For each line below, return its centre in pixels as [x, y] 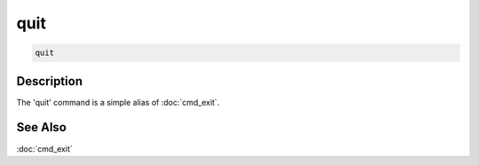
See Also [41, 127]
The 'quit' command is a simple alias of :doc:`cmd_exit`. [118, 102]
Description [50, 81]
